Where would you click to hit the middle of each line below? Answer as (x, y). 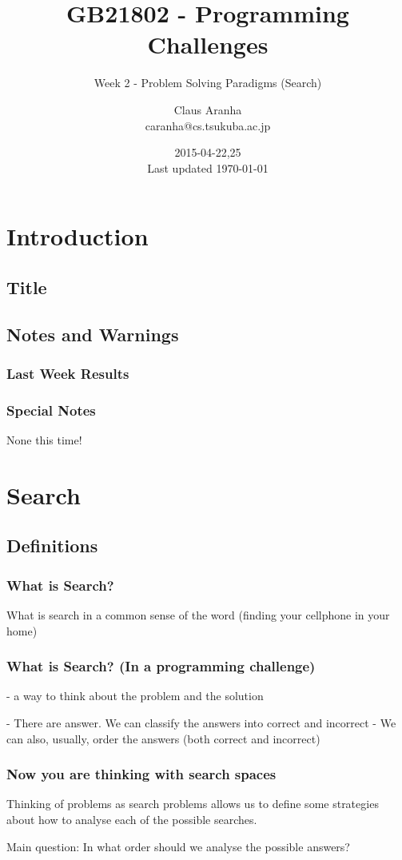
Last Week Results (68, 373)
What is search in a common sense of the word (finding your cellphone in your (198, 615)
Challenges (208, 44)
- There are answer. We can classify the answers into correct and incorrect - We (201, 723)
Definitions (52, 545)
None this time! (44, 440)
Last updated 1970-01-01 (208, 167)
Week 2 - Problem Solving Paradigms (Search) (208, 83)
